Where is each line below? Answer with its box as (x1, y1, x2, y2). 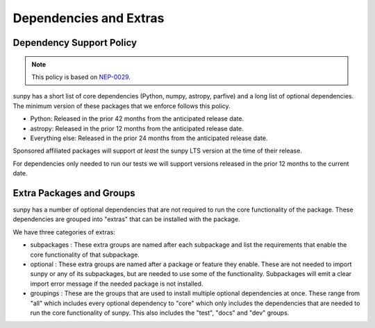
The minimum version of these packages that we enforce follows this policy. (12, 101, 231, 110)
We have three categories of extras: (12, 227, 116, 236)
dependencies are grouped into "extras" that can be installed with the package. (12, 215, 240, 223)
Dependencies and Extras (12, 10, 165, 26)
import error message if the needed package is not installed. (30, 279, 203, 288)
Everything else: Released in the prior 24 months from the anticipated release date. (30, 134, 268, 142)
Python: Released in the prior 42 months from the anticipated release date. (30, 114, 244, 123)
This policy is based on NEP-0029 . (31, 73, 131, 81)
